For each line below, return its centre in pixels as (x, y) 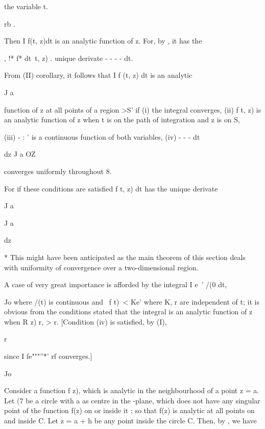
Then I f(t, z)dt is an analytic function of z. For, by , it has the (103, 41)
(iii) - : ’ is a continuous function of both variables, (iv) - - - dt (102, 136)
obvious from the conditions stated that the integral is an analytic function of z (128, 312)
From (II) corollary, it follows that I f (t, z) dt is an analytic (98, 75)
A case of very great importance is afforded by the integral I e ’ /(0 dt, (116, 284)
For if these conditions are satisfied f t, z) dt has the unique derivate (111, 188)
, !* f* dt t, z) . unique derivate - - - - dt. (69, 58)
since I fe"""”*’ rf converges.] (48, 356)
